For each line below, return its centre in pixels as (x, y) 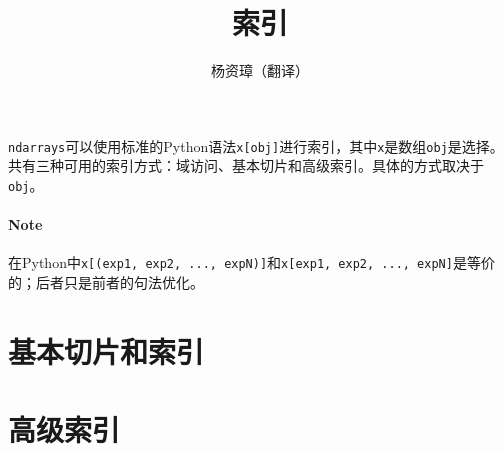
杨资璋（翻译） (260, 70)
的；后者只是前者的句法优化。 (106, 282)
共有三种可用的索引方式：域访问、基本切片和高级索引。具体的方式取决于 (246, 165)
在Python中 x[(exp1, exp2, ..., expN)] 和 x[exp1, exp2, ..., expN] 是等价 (251, 262)
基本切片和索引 (106, 350)
